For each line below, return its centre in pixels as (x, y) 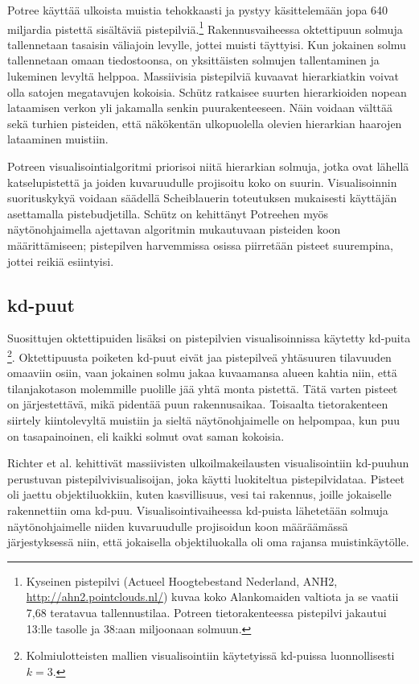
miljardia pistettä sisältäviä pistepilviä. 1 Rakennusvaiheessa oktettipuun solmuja (205, 27)
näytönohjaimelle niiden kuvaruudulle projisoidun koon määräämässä (178, 526)
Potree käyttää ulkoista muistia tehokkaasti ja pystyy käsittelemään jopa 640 (198, 10)
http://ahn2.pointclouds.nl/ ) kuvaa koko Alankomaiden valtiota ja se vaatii (212, 597)
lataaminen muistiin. (58, 139)
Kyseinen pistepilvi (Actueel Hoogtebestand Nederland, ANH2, (182, 580)
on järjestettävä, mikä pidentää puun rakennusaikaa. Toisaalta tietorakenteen (198, 404)
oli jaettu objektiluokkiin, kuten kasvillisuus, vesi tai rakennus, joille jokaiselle (199, 494)
